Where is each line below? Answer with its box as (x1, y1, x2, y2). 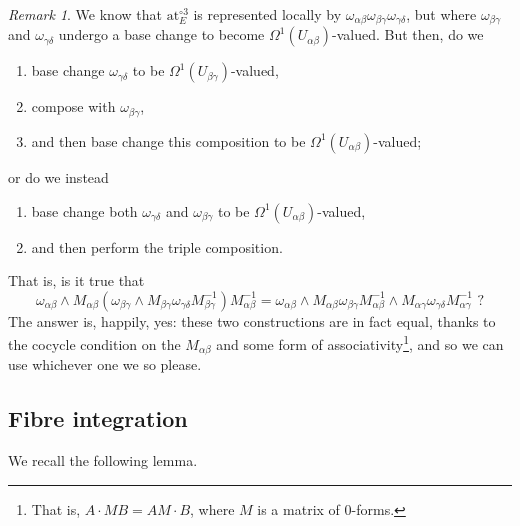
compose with (31, 96, 116, 117)
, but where (406, 4, 477, 24)
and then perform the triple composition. (31, 236, 283, 257)
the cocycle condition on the (8, 333, 181, 354)
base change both (31, 200, 138, 221)
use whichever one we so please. (8, 354, 202, 375)
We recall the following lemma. (8, 450, 198, 471)
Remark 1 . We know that (8, 4, 162, 24)
